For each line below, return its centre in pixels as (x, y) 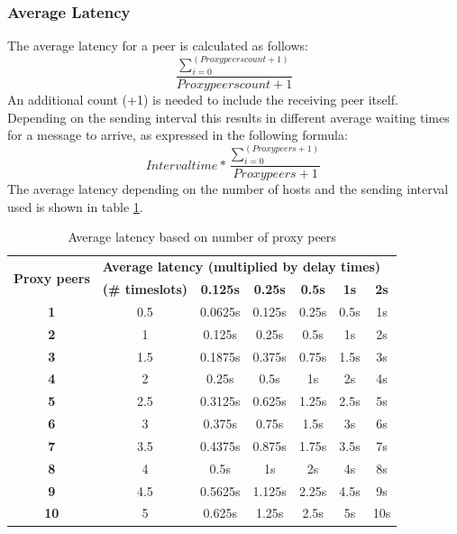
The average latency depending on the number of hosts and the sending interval (228, 189)
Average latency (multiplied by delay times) (242, 267)
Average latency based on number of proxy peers (202, 237)
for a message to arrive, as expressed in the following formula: (178, 135)
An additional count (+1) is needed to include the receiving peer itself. (203, 100)
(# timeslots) (145, 289)
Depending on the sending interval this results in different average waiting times (228, 117)
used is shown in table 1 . (75, 206)
